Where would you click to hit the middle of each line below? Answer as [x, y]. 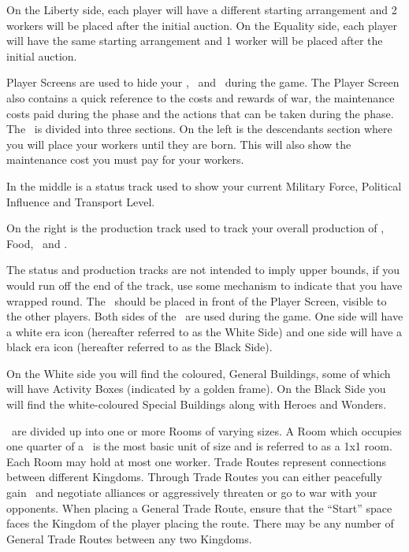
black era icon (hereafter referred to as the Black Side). [139, 347]
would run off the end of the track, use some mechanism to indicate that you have [204, 285]
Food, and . [37, 243]
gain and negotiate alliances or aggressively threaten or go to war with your [192, 493]
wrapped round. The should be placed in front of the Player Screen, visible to [197, 300]
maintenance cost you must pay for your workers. [125, 159]
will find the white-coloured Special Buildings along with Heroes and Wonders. [197, 404]
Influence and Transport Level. [81, 201]
